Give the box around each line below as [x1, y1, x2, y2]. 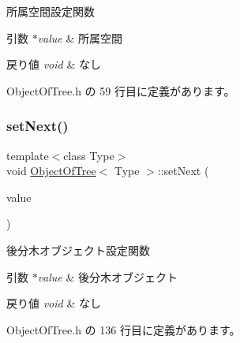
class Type [63, 147, 114, 163]
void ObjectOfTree [6, 162, 96, 179]
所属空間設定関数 [6, 3, 95, 19]
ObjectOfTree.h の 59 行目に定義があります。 [6, 82, 235, 99]
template [6, 147, 49, 163]
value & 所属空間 [37, 29, 123, 46]
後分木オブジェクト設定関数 [6, 241, 150, 258]
